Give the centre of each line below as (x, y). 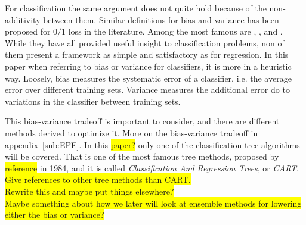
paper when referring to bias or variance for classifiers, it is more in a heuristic (148, 66)
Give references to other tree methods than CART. (98, 179)
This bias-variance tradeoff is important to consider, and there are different (142, 121)
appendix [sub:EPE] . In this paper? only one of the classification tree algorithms (152, 144)
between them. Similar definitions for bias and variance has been (161, 19)
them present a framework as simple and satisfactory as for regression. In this (147, 54)
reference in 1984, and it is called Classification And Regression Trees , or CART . (152, 168)
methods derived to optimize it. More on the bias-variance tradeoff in (132, 132)
